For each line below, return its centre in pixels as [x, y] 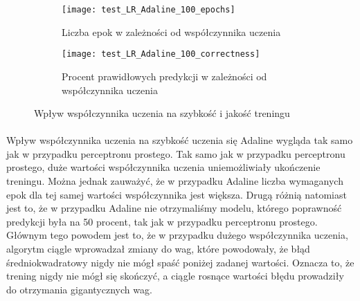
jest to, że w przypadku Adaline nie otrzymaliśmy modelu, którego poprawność [174, 208]
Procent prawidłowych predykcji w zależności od [164, 76]
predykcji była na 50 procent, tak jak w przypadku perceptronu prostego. [162, 221]
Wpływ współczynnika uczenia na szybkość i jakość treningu [162, 113]
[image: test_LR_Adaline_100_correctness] [161, 54]
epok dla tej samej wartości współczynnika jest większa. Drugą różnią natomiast [177, 194]
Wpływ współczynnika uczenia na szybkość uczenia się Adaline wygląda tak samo [180, 140]
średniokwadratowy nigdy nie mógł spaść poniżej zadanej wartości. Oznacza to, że [180, 262]
